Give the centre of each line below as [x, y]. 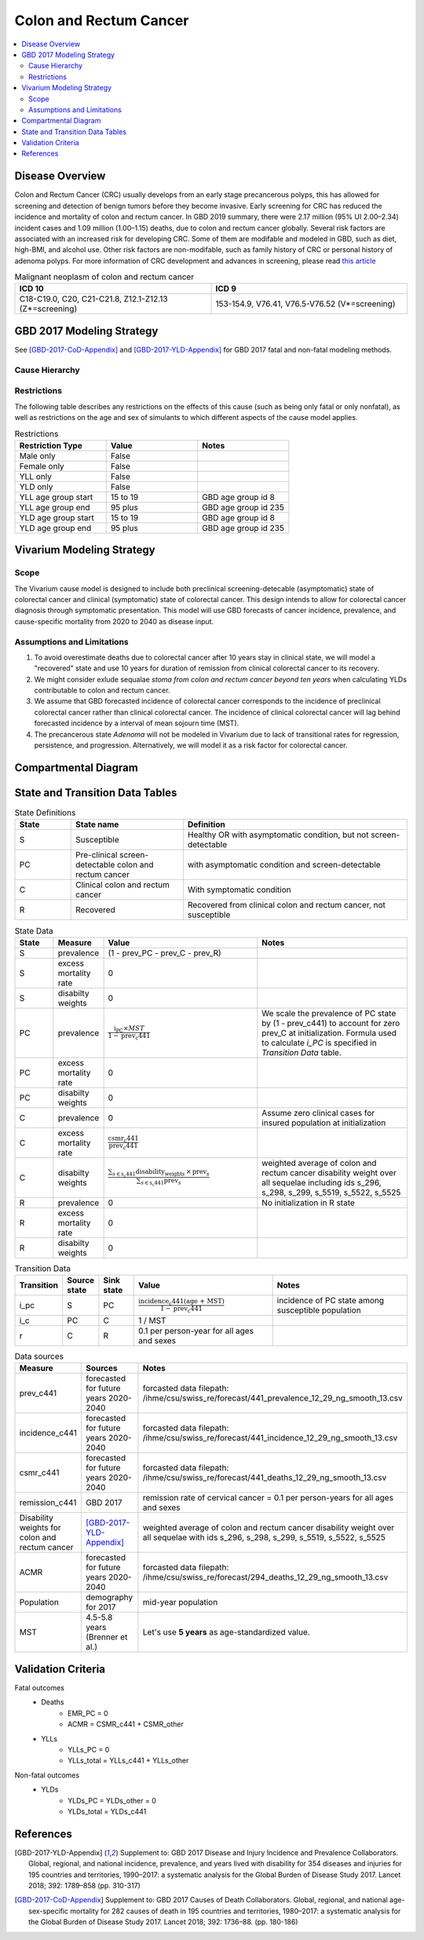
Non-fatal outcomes [47, 1775]
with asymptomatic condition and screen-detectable [284, 865]
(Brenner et [106, 1637]
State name [97, 824]
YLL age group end [55, 507]
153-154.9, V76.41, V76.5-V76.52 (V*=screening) [305, 304]
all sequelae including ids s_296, [322, 1182]
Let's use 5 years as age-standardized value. [226, 1632]
